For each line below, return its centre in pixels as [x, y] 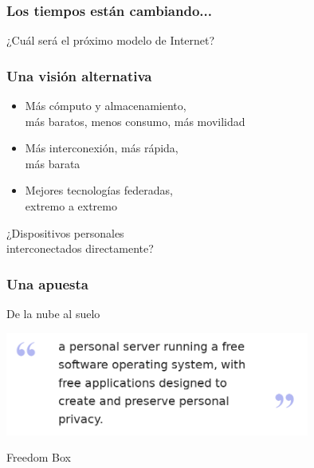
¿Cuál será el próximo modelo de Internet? [111, 40]
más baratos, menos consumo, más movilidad [135, 121]
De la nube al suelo [53, 313]
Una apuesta [47, 283]
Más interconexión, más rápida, [102, 148]
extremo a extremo [71, 206]
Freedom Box [39, 457]
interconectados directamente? [80, 248]
